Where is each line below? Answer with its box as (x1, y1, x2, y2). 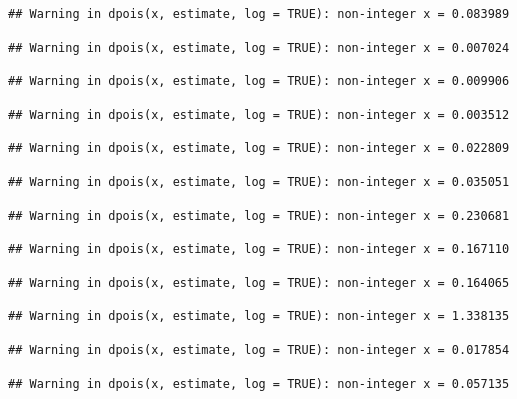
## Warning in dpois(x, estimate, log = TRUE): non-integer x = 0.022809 (8, 141, 510, 156)
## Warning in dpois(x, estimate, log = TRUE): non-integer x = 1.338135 (8, 309, 510, 324)
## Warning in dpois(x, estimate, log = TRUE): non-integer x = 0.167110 (8, 242, 510, 257)
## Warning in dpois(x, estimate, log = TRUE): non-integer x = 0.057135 (8, 376, 510, 391)
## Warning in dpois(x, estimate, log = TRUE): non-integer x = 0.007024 (8, 40, 510, 55)
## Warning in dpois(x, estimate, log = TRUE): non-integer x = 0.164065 (8, 275, 510, 290)
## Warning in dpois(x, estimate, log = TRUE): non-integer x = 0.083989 (8, 7, 510, 21)
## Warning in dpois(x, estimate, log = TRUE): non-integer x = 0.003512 (8, 107, 510, 122)
